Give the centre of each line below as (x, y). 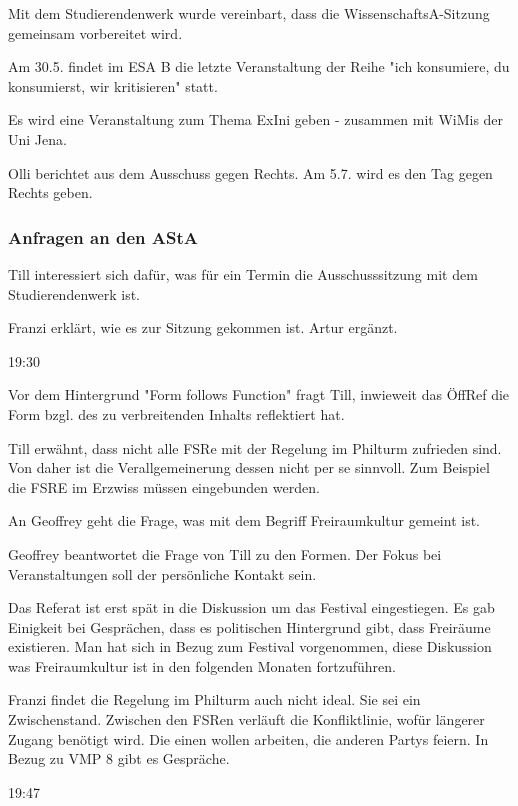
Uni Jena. (37, 138)
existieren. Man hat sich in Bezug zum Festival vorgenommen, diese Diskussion (250, 646)
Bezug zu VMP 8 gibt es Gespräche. (119, 758)
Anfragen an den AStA (103, 236)
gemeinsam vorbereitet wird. (95, 32)
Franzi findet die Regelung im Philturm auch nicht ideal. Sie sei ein (214, 699)
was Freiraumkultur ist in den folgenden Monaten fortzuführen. (202, 665)
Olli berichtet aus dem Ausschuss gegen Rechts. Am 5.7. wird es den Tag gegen (250, 172)
